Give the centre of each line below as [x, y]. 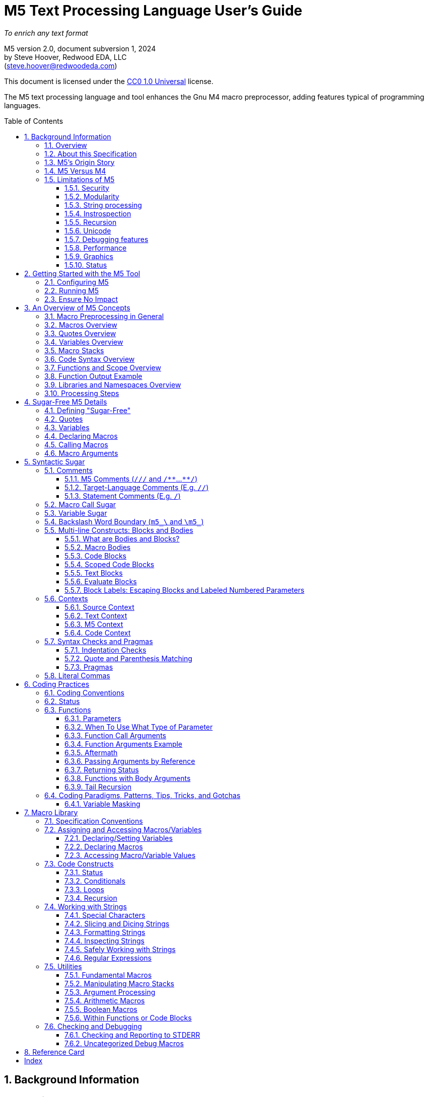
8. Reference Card [54, 1052]
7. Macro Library [51, 812]
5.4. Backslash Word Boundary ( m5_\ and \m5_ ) [124, 521]
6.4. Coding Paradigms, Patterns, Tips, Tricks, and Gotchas [142, 795]
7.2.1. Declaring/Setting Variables [119, 838]
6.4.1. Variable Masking [102, 804]
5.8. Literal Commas [77, 675]
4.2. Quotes [64, 419]
